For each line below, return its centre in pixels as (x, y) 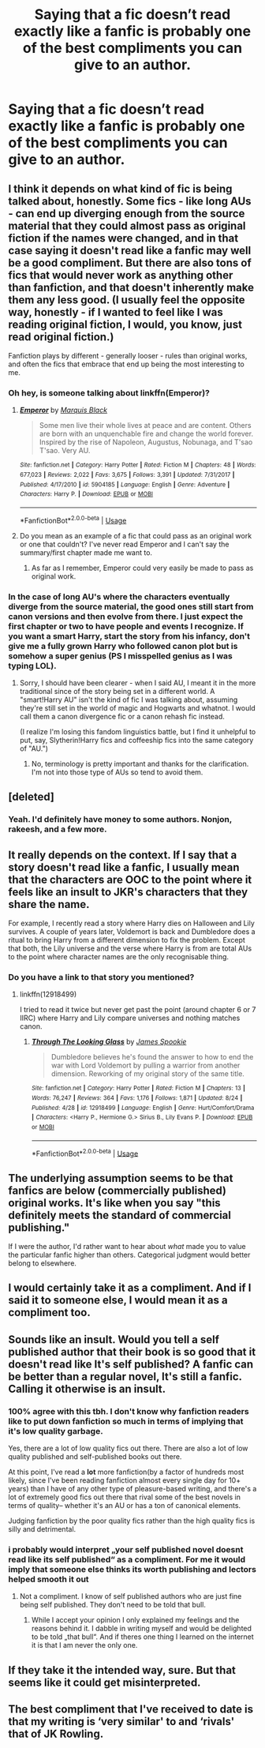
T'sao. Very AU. (65, 451)
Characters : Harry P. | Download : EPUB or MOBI (86, 494)
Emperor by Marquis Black (63, 410)
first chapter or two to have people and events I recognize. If (126, 626)
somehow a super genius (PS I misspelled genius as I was (120, 655)
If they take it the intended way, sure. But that (122, 1670)
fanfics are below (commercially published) (118, 1190)
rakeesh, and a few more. (58, 829)
